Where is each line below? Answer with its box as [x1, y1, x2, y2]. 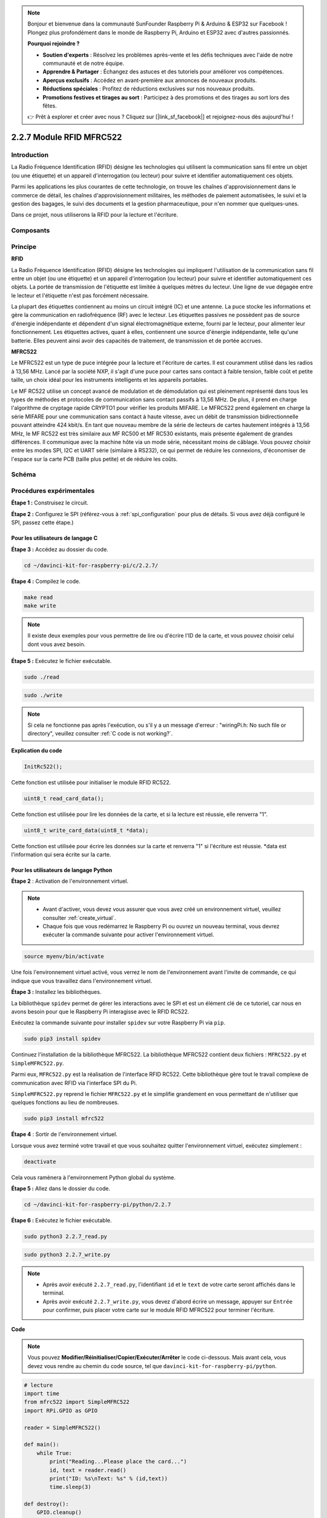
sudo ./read [24, 674, 60, 681]
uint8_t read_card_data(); [24, 795, 104, 802]
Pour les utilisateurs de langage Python [11, 866, 113, 874]
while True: [36, 1449, 73, 1457]
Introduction [11, 151, 48, 159]
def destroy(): [24, 1500, 69, 1508]
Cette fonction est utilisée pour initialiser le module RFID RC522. [11, 778, 171, 786]
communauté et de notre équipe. [42, 60, 125, 67]
